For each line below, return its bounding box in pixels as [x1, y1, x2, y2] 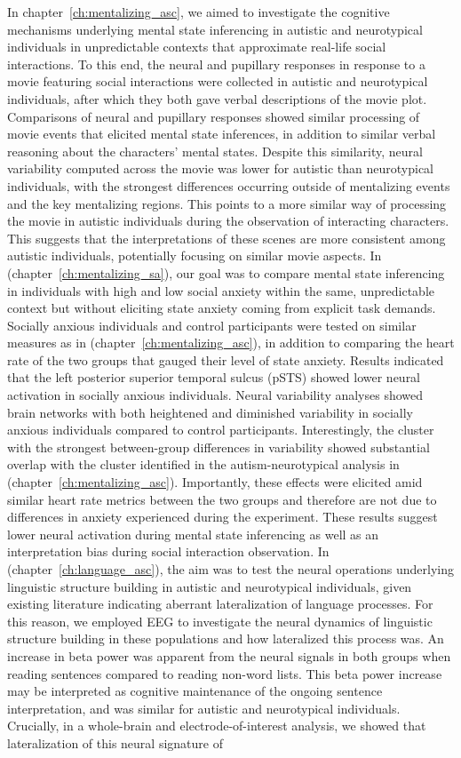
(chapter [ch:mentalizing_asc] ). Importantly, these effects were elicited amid [7, 473, 423, 491]
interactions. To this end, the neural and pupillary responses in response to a [7, 54, 425, 73]
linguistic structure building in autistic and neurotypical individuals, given [7, 577, 412, 595]
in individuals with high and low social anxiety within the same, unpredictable [7, 281, 434, 299]
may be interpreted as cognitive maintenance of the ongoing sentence [7, 682, 383, 700]
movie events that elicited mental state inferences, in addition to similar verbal [7, 124, 436, 143]
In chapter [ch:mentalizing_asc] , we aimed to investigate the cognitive [7, 3, 390, 20]
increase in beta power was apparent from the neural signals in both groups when [7, 646, 451, 665]
